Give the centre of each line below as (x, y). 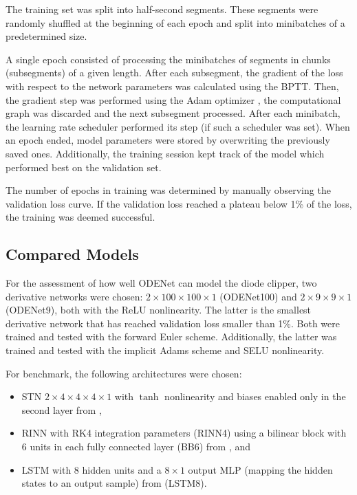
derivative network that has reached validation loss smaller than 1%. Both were (173, 323)
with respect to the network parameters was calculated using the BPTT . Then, (172, 86)
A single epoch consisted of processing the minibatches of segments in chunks (168, 59)
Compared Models (72, 254)
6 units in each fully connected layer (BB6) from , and (136, 447)
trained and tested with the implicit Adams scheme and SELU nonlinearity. (165, 350)
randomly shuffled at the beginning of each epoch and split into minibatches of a (175, 22)
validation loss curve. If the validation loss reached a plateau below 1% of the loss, (179, 203)
